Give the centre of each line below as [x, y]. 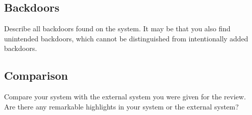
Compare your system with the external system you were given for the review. [125, 97]
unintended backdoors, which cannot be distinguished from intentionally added [126, 38]
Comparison [36, 75]
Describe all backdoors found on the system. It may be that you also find [117, 28]
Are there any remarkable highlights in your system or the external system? [121, 106]
